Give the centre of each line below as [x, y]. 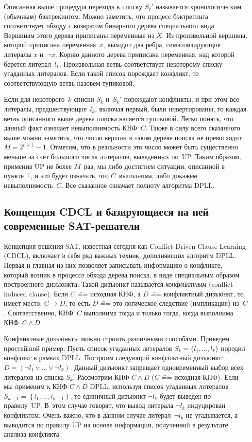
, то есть [78, 303]
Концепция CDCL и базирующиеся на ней [106, 211]
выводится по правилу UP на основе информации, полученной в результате [116, 424]
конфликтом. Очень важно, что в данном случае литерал [87, 414]
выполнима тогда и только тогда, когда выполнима [158, 313]
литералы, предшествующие [45, 108]
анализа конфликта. [33, 434]
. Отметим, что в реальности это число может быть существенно [142, 147]
